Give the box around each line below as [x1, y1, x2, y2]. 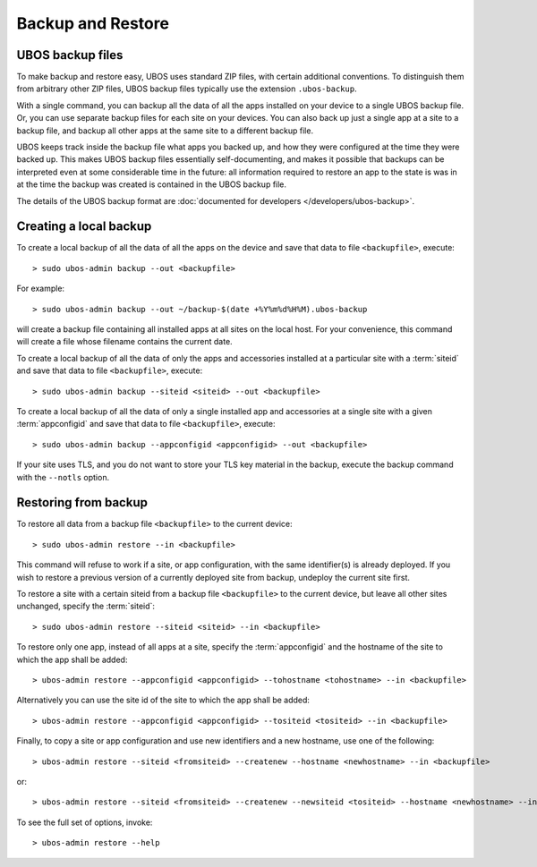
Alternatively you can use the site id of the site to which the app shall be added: [16, 694, 311, 706]
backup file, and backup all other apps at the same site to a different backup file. [16, 125, 313, 136]
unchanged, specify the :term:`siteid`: [16, 600, 156, 612]
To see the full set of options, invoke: [16, 817, 153, 828]
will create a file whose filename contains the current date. [16, 336, 233, 347]
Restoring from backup [16, 495, 148, 510]
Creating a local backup [16, 219, 152, 234]
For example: [16, 283, 65, 294]
